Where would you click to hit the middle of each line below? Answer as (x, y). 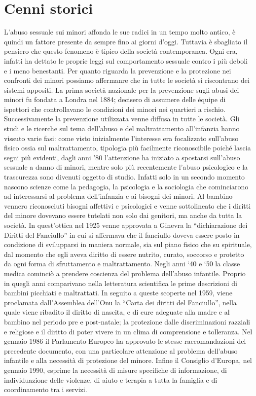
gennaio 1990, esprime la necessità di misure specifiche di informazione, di (115, 370)
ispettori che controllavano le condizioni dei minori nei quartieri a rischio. (115, 109)
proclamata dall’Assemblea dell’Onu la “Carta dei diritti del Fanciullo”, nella (120, 302)
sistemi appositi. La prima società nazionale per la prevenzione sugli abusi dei (122, 90)
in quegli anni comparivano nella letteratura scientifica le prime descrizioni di (121, 283)
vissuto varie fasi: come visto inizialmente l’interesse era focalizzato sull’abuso (121, 138)
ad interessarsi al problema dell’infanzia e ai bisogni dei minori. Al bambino (118, 196)
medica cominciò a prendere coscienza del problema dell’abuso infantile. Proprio (125, 273)
